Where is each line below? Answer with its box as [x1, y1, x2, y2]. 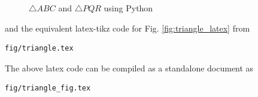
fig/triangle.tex [5, 44, 74, 53]
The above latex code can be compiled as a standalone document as [5, 61, 254, 74]
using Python [104, 2, 153, 14]
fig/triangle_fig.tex [5, 84, 91, 93]
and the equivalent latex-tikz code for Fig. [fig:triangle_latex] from [5, 21, 250, 34]
